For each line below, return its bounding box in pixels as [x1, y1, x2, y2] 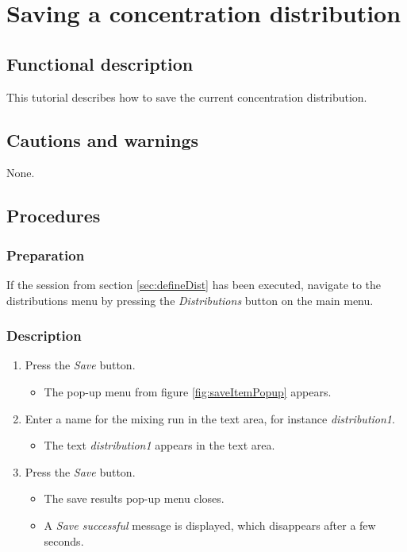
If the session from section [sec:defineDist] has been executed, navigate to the [6, 276, 382, 292]
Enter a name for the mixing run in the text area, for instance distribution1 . [25, 410, 395, 427]
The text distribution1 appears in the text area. [44, 437, 275, 454]
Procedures [6, 203, 101, 228]
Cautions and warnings [6, 127, 199, 152]
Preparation [6, 245, 85, 264]
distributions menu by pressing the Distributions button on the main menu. [6, 291, 374, 308]
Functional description [6, 51, 194, 75]
